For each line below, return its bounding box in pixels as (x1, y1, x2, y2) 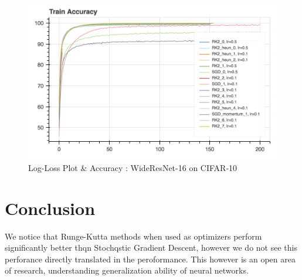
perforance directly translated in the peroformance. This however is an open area (5, 252, 296, 265)
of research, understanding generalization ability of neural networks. (5, 264, 249, 276)
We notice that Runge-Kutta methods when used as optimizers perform (5, 230, 262, 242)
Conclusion (5, 196, 96, 220)
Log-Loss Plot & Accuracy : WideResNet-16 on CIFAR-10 (28, 161, 237, 173)
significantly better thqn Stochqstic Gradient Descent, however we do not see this (5, 241, 297, 254)
